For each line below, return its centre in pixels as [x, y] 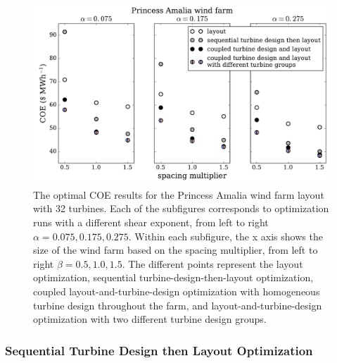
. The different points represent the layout [212, 263]
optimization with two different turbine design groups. [150, 319]
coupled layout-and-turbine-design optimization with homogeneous [177, 291]
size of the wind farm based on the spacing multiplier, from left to [176, 250]
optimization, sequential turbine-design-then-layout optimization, [173, 277]
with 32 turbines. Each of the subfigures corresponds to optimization [181, 208]
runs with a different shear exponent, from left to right [151, 222]
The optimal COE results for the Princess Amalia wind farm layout [179, 194]
